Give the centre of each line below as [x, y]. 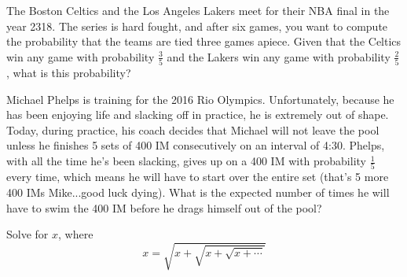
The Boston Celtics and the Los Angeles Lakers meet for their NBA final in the [198, 10]
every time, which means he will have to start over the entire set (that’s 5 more [198, 177]
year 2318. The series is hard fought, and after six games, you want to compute [197, 26]
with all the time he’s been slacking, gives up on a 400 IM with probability [186, 161]
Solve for [27, 234]
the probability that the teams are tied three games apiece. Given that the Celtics [204, 41]
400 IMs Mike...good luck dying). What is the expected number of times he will [198, 192]
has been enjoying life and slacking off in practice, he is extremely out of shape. [198, 114]
